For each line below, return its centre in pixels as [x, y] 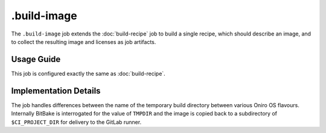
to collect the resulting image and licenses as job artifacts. [84, 42]
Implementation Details [56, 91]
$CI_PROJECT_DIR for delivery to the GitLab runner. [76, 122]
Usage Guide [36, 59]
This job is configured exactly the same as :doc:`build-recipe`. [88, 73]
